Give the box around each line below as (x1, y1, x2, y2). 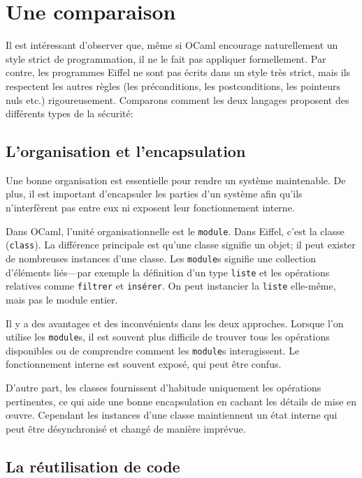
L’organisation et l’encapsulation (6, 140, 246, 162)
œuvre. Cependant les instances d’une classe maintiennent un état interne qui (6, 408, 338, 422)
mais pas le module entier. (6, 292, 118, 306)
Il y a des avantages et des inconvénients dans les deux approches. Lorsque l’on (6, 315, 344, 330)
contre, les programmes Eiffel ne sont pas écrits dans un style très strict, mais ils (6, 65, 351, 80)
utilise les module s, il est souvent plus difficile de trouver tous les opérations (6, 329, 330, 344)
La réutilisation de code (6, 455, 180, 477)
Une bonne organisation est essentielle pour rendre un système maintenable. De (6, 172, 346, 187)
